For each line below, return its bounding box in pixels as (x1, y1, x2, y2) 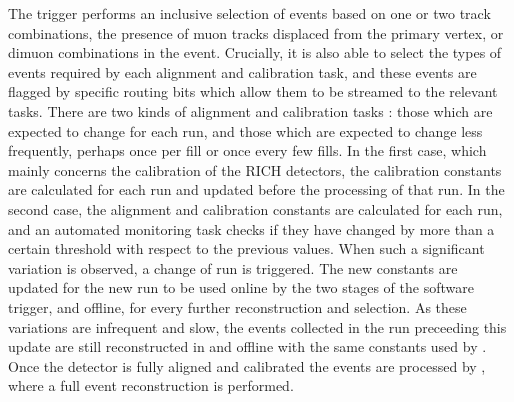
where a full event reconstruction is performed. (8, 375, 294, 396)
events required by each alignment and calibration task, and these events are (8, 61, 477, 82)
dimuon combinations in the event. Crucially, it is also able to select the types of (8, 42, 502, 63)
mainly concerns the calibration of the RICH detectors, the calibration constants (8, 159, 502, 180)
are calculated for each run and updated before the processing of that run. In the (8, 179, 505, 200)
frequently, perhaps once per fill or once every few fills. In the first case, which (8, 140, 487, 161)
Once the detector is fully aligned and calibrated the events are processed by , (8, 355, 486, 376)
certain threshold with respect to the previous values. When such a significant (8, 238, 485, 259)
